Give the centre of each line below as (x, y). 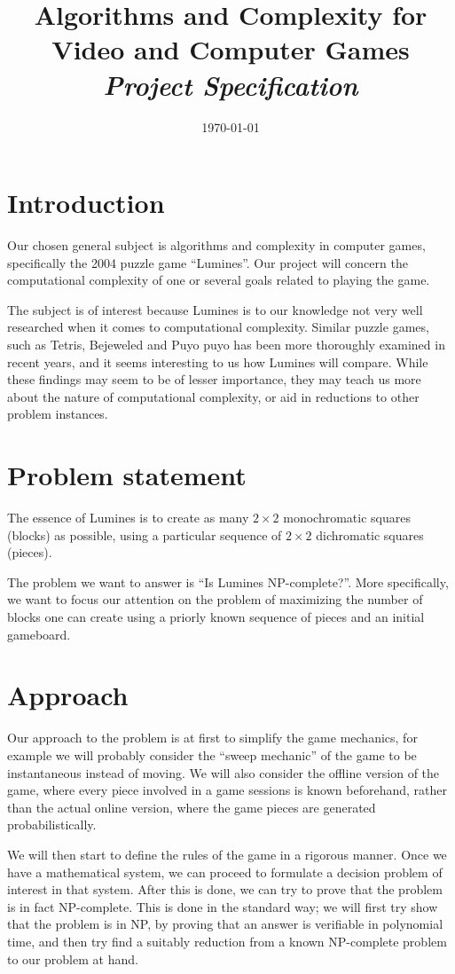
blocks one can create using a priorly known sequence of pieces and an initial (216, 617)
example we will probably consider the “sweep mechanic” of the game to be (212, 754)
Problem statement (127, 475)
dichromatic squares (370, 534)
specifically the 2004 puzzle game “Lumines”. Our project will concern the (208, 262)
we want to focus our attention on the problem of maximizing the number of (215, 599)
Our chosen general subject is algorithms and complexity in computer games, (216, 245)
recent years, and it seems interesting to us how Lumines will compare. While (218, 361)
